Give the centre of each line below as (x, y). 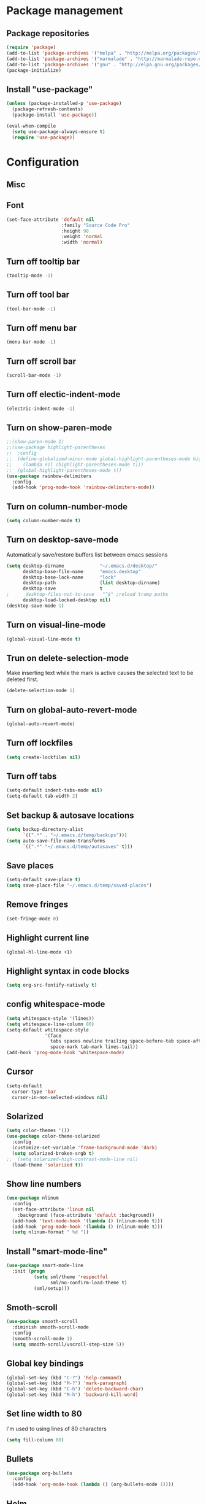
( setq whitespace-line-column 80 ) (51, 1024)
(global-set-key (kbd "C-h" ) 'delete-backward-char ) (75, 1389)
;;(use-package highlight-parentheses (56, 448)
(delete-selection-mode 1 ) (41, 691)
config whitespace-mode (56, 1004)
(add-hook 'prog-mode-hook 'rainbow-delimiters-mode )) (83, 488)
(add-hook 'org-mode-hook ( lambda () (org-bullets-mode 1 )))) (93, 1485)
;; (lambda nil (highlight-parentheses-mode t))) (75, 465)
